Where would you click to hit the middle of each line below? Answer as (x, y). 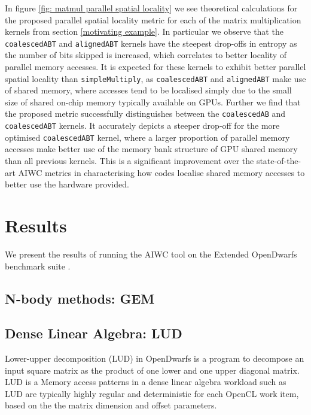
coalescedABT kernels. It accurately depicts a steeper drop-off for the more (142, 125)
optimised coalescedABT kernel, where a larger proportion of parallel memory (147, 137)
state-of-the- (279, 161)
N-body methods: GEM (80, 298)
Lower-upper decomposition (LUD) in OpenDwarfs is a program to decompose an (155, 358)
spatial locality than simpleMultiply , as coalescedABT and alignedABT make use (155, 78)
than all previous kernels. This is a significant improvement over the (129, 161)
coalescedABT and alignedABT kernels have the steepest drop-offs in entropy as (151, 43)
